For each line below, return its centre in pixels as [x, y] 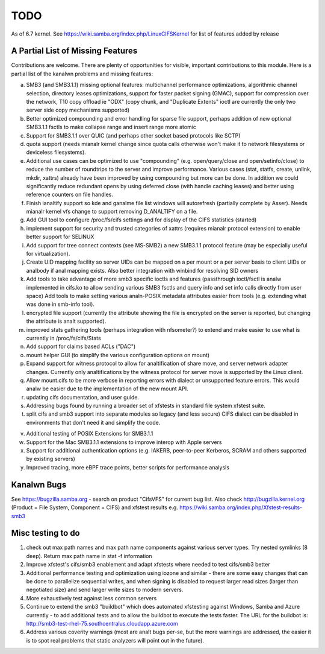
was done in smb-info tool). [60, 304]
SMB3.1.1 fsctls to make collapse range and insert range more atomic [111, 127]
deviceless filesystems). [56, 152]
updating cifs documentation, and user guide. [83, 397]
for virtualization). [48, 254]
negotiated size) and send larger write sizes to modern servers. [105, 590]
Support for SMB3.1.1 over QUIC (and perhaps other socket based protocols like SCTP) [133, 135]
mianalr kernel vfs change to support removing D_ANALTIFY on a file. [112, 212]
